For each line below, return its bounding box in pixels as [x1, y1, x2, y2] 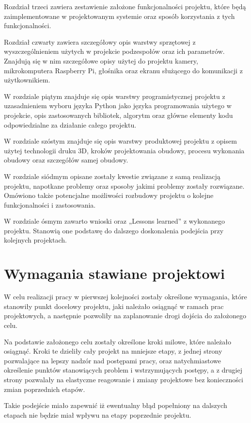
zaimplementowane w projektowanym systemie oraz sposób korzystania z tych [4, 11, 235, 21]
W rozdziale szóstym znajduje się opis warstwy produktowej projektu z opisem [4, 136, 237, 146]
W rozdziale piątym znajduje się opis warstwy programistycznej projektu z [4, 91, 225, 101]
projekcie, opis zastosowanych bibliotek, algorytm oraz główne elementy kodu [4, 110, 233, 120]
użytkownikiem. [4, 75, 50, 85]
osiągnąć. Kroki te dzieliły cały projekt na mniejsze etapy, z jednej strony [4, 346, 222, 356]
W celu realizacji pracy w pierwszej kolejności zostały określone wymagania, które [4, 292, 247, 302]
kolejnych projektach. [4, 235, 67, 245]
